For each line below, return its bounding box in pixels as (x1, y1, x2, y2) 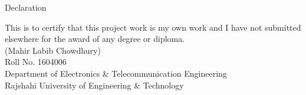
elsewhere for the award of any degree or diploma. (5, 32, 185, 45)
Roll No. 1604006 (5, 55, 67, 68)
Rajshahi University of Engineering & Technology (5, 78, 184, 91)
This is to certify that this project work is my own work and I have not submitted (5, 21, 301, 33)
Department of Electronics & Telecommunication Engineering (5, 67, 227, 79)
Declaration (5, 1, 47, 13)
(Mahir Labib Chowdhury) (5, 44, 101, 56)
